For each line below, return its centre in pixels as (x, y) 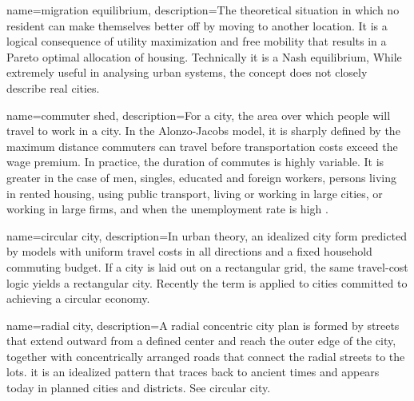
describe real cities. (53, 87)
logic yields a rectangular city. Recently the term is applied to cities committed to (207, 282)
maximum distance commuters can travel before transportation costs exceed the (202, 146)
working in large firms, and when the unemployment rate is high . (167, 209)
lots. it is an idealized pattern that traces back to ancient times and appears (193, 372)
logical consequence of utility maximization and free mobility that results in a (197, 41)
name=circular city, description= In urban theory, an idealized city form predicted (207, 235)
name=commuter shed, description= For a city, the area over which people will (199, 115)
